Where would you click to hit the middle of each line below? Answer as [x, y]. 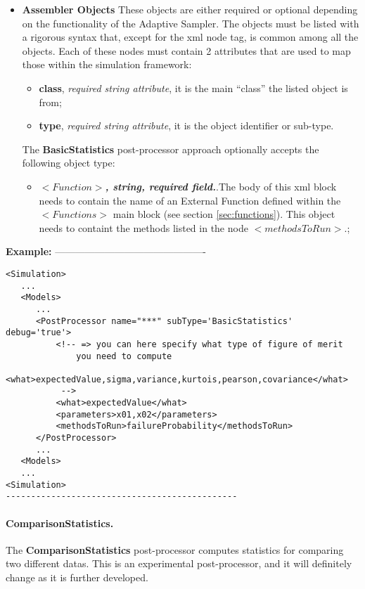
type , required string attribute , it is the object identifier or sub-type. [186, 125]
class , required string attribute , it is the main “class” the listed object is [193, 88]
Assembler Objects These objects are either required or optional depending [190, 9]
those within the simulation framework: [107, 64]
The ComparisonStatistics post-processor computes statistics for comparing [175, 549]
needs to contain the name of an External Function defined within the [190, 200]
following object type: [69, 163]
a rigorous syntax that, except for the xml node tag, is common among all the [190, 37]
